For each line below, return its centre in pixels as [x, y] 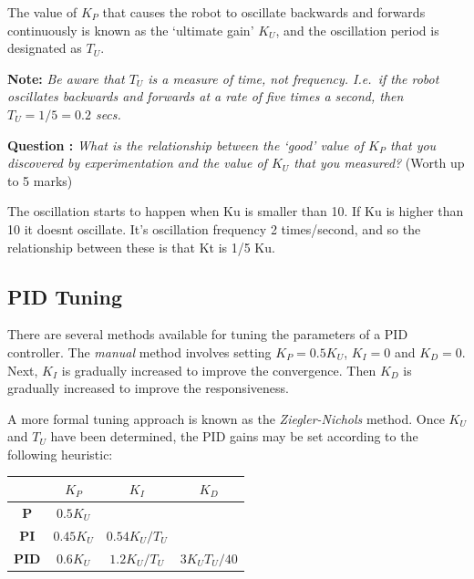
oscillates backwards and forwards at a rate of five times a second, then [206, 96]
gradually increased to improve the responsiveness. [148, 388]
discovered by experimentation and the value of [137, 163]
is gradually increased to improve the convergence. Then [219, 370]
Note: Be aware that [66, 78]
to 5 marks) [40, 180]
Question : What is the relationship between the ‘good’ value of [186, 145]
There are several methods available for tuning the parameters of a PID [208, 334]
